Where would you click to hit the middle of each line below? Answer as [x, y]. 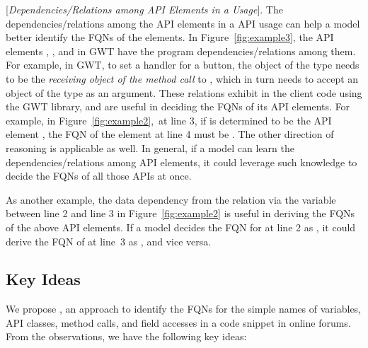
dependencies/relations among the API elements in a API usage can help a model [183, 23]
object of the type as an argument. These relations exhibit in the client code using [184, 92]
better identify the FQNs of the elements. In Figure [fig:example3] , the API [170, 37]
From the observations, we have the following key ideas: [126, 336]
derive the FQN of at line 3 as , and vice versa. [109, 241]
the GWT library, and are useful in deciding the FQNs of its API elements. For [178, 106]
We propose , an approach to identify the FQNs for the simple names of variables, [184, 309]
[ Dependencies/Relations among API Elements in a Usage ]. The [144, 9]
